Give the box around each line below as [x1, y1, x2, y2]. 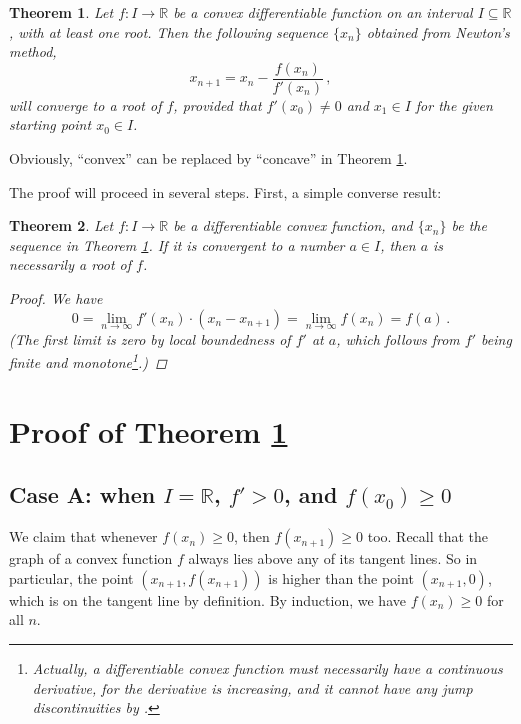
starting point [9, 114, 92, 135]
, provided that [173, 94, 262, 115]
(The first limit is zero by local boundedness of [9, 328, 291, 349]
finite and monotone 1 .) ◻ [9, 349, 167, 373]
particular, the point [9, 567, 134, 588]
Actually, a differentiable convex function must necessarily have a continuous [32, 658, 503, 679]
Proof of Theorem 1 [9, 410, 288, 451]
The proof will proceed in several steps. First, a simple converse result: [9, 181, 442, 202]
